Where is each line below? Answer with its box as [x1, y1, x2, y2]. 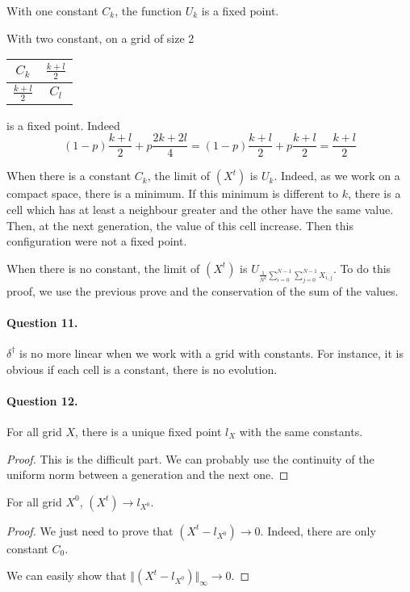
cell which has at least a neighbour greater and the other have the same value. [6, 201, 394, 218]
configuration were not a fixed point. [6, 233, 187, 250]
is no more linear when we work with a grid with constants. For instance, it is [19, 344, 404, 361]
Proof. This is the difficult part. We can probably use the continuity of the [6, 450, 374, 467]
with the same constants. [239, 422, 363, 439]
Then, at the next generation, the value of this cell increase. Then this [6, 216, 354, 233]
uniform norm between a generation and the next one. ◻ [6, 466, 289, 483]
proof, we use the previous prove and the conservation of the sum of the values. [6, 282, 399, 299]
